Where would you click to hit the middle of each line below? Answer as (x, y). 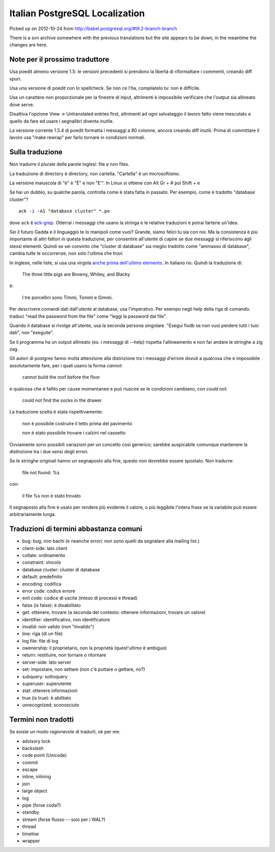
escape (30, 769)
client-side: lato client (45, 548)
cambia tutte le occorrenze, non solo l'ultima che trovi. (67, 253)
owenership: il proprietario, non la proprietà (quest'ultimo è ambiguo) (94, 648)
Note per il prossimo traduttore (59, 59)
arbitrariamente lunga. (33, 514)
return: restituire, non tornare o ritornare (64, 655)
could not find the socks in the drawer (62, 400)
